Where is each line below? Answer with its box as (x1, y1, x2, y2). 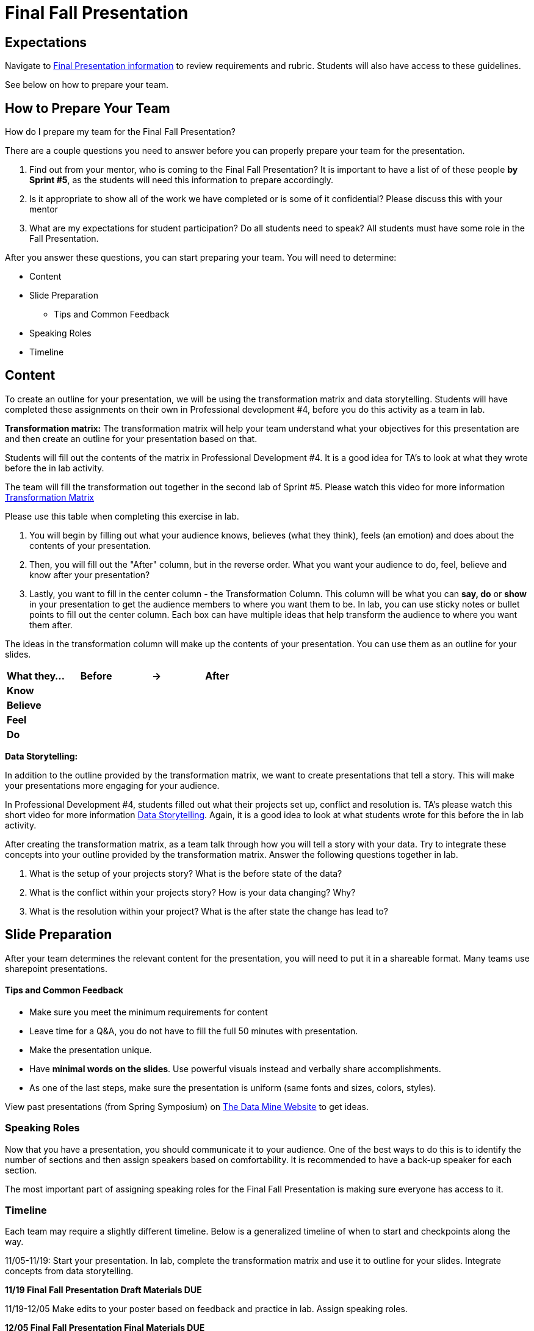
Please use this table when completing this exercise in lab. (5, 510, 239, 521)
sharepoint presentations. (5, 963, 108, 974)
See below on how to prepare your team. (5, 79, 168, 90)
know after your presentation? (29, 569, 150, 580)
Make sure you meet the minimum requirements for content (29, 1006, 268, 1017)
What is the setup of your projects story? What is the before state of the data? (29, 868, 342, 879)
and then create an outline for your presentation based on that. (5, 433, 258, 444)
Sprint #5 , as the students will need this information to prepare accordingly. (29, 175, 334, 186)
